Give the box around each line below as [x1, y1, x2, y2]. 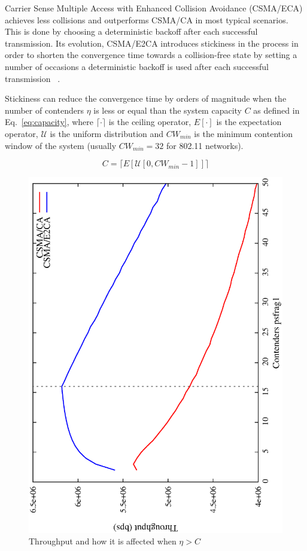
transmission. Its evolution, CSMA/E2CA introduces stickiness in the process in [5, 36, 299, 49]
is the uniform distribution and [50, 127, 164, 139]
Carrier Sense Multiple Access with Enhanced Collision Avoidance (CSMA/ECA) [5, 2, 303, 14]
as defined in [253, 103, 300, 116]
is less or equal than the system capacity [93, 103, 242, 116]
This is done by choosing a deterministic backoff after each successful [5, 25, 258, 38]
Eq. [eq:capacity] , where [5, 115, 94, 128]
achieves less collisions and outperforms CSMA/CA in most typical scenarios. [5, 13, 288, 26]
